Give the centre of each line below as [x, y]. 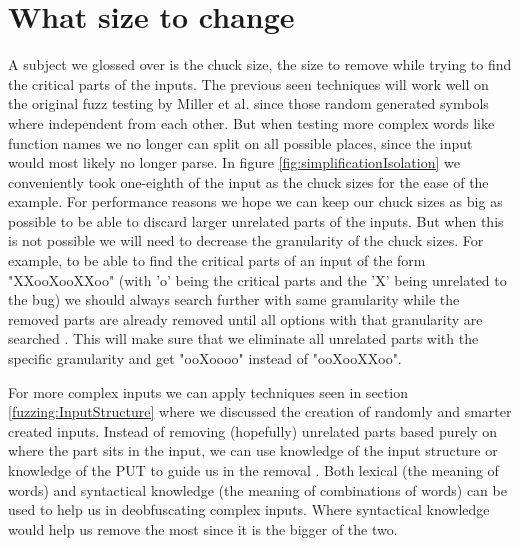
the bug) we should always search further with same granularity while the [234, 299]
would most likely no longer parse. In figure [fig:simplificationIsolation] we [234, 162]
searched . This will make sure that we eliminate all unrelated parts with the [243, 338]
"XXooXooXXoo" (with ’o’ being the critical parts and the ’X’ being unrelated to [257, 279]
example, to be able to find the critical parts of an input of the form [217, 260]
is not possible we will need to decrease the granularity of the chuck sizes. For [246, 240]
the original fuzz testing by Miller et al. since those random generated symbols [248, 103]
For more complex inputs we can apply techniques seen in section [208, 391]
